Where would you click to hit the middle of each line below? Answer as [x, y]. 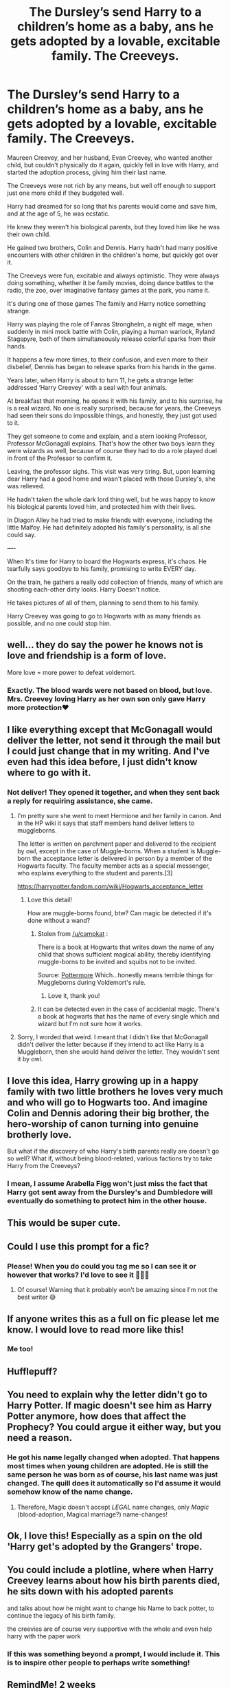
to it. [13, 423]
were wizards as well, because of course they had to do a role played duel [112, 450]
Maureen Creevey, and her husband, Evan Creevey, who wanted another [110, 157]
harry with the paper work [44, 1636]
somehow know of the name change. [70, 1492]
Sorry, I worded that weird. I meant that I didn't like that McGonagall [113, 1037]
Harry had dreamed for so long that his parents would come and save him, [112, 206]
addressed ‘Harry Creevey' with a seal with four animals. [87, 387]
